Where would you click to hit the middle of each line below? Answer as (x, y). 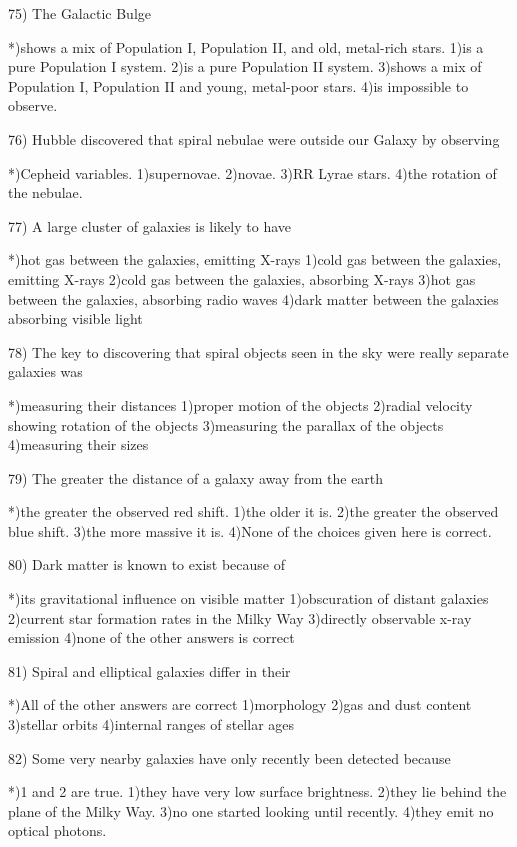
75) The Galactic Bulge (79, 13)
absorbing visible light (75, 318)
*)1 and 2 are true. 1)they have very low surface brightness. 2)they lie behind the (257, 791)
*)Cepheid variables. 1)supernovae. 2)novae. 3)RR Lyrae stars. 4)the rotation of (252, 172)
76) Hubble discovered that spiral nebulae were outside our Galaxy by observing (254, 138)
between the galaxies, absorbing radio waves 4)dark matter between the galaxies (253, 298)
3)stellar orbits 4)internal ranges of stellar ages (151, 724)
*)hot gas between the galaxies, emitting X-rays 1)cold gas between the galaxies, (255, 259)
